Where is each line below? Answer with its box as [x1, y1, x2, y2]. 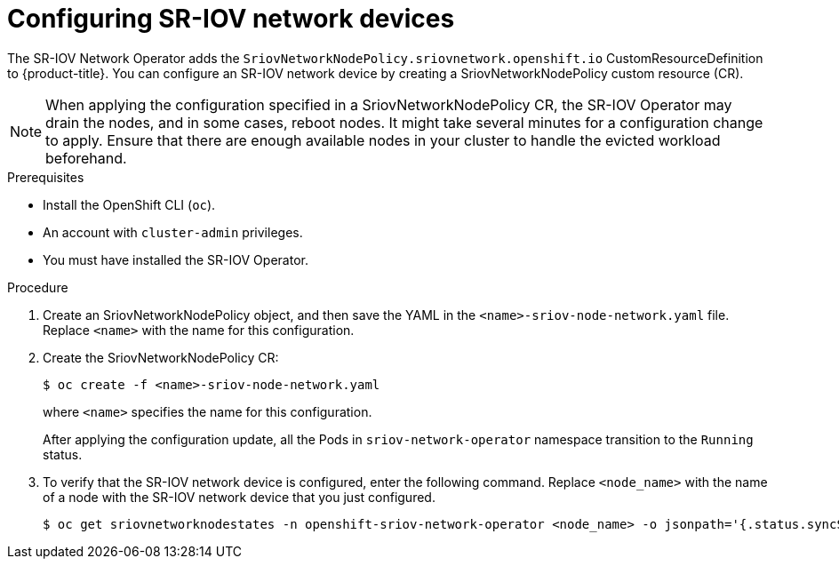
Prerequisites [7, 169, 84, 185]
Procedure [7, 279, 68, 295]
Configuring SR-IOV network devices [7, 4, 455, 34]
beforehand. [45, 148, 127, 167]
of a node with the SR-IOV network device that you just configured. [43, 489, 435, 505]
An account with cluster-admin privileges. [43, 224, 303, 240]
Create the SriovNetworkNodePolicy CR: [43, 349, 279, 365]
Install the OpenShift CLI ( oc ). [43, 196, 216, 212]
